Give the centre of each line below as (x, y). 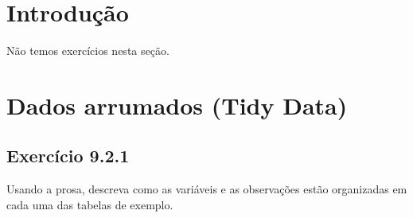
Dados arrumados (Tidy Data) (177, 105)
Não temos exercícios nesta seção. (88, 51)
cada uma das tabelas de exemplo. (90, 204)
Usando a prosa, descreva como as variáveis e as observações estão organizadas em (207, 189)
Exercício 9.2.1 (68, 156)
